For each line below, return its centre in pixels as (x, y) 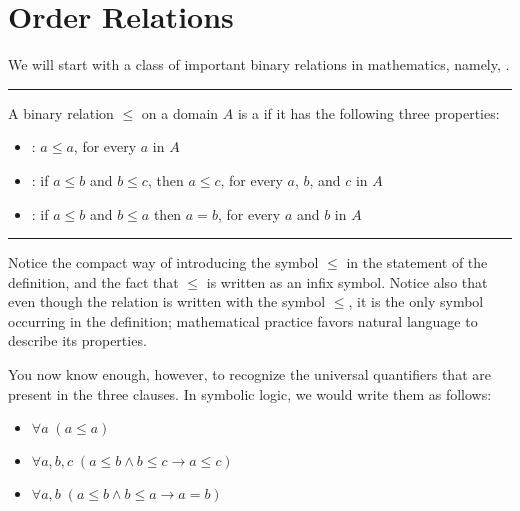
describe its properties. (77, 340)
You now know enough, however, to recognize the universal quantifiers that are (249, 374)
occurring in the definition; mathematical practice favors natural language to (243, 320)
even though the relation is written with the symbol (167, 301)
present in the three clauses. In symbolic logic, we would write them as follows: (250, 393)
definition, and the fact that (93, 281)
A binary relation (61, 112)
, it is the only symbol (416, 301)
